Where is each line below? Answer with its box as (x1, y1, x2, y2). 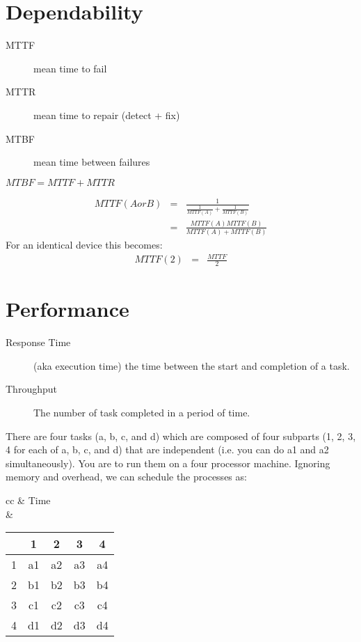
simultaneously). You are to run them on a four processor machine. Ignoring (6, 455, 330, 470)
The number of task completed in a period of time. (33, 405, 250, 420)
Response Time (6, 335, 71, 350)
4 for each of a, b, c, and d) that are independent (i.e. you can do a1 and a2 (6, 442, 329, 457)
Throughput (6, 382, 57, 396)
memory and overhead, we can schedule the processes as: (6, 469, 247, 484)
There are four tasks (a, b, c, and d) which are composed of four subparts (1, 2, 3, (6, 428, 356, 443)
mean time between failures (33, 155, 150, 169)
